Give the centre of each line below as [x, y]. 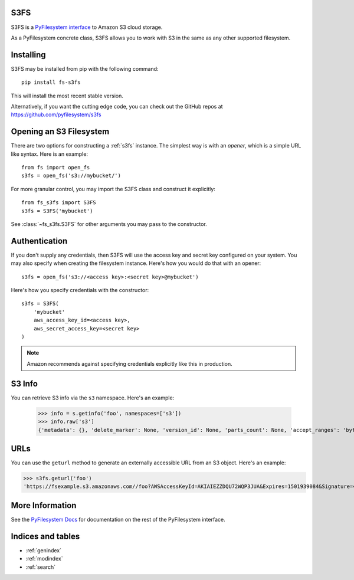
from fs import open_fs [56, 168]
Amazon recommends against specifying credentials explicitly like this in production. [130, 363]
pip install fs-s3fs [51, 82]
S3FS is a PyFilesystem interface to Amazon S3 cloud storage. [87, 27]
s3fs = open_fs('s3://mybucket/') [71, 176]
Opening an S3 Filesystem [60, 132]
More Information [44, 505]
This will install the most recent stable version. [67, 96]
